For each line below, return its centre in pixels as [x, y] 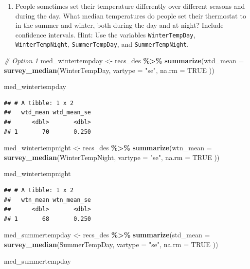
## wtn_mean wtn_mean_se [47, 200]
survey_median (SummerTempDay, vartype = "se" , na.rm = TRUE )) [111, 244]
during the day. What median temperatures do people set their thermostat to [131, 15]
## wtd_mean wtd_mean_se [47, 113]
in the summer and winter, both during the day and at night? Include [119, 25]
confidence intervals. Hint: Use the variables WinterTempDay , [105, 34]
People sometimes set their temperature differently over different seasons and [130, 6]
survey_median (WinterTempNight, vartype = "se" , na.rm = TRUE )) [112, 157]
